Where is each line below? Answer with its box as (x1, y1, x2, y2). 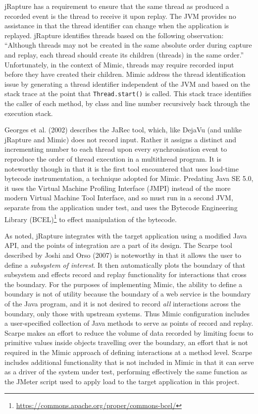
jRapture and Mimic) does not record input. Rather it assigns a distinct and (4, 134, 237, 144)
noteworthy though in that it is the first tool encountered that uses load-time (4, 163, 239, 174)
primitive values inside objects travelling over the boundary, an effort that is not (4, 337, 248, 348)
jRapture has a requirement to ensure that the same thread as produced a (4, 1, 229, 11)
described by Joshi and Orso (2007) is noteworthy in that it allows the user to (4, 249, 241, 260)
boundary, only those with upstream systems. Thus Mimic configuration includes (4, 308, 250, 318)
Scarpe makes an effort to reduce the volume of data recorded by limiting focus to (4, 327, 254, 338)
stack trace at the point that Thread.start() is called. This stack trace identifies (4, 88, 252, 99)
